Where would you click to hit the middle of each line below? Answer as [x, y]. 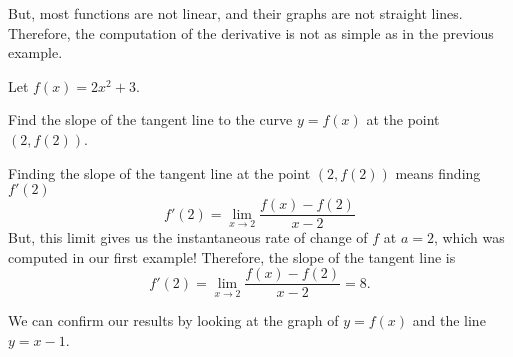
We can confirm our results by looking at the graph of [173, 320]
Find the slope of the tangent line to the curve [150, 119]
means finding [438, 172]
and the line [449, 320]
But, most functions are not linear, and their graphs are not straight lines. [235, 13]
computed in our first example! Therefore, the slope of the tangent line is [232, 256]
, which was [469, 237]
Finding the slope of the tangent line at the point [159, 172]
